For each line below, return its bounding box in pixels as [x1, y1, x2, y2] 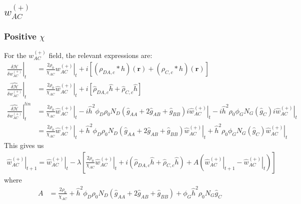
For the [4, 49, 26, 60]
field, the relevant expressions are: [48, 49, 152, 60]
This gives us [4, 139, 44, 150]
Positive [4, 29, 36, 42]
